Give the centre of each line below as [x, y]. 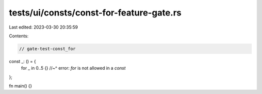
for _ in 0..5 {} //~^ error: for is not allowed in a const [74, 68]
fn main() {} [21, 86]
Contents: [19, 36]
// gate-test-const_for [48, 49]
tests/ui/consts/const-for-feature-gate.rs [95, 13]
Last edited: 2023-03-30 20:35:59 [43, 27]
